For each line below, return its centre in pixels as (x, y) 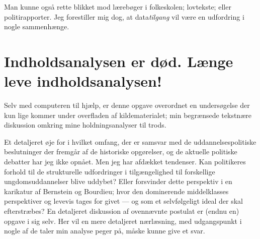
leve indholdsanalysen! (83, 81)
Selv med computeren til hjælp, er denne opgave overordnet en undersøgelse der (127, 105)
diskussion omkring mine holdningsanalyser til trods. (85, 125)
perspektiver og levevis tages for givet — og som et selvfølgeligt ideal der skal (124, 201)
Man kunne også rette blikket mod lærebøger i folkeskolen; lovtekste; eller (118, 7)
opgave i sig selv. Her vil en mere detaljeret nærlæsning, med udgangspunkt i (123, 221)
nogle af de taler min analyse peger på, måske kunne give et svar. (105, 231)
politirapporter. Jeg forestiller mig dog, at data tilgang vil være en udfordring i (124, 16)
